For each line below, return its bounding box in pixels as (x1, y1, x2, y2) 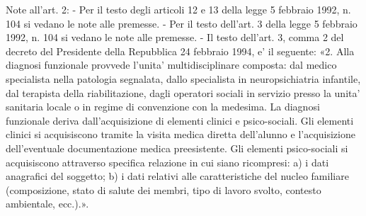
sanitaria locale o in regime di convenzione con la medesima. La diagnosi (6, 99, 320, 114)
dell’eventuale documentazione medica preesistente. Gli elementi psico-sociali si (6, 140, 348, 155)
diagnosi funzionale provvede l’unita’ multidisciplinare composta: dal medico (6, 57, 337, 72)
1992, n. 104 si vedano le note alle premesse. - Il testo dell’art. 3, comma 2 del (6, 30, 344, 45)
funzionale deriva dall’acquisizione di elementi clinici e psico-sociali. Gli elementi (6, 113, 354, 127)
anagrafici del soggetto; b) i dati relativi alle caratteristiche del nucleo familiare (6, 169, 349, 183)
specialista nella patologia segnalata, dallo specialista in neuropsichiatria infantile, (6, 71, 361, 86)
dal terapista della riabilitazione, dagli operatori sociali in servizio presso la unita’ (6, 85, 360, 100)
